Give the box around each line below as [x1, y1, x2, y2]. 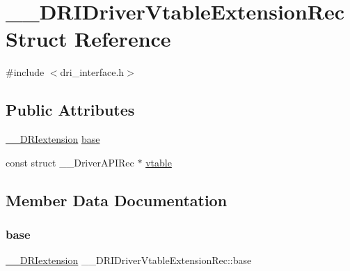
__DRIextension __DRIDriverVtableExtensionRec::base [6, 253, 252, 268]
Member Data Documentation [6, 189, 228, 210]
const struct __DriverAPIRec [6, 155, 134, 169]
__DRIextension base [6, 132, 100, 146]
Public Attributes [6, 99, 135, 121]
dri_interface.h [60, 65, 125, 79]
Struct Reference [6, 24, 171, 53]
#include [6, 65, 45, 79]
